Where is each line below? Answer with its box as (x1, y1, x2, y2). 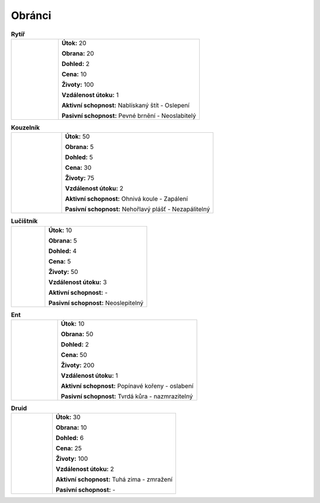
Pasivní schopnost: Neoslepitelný (48, 298, 144, 307)
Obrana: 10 (55, 424, 87, 432)
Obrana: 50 (60, 330, 94, 338)
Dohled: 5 (65, 153, 93, 161)
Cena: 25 (55, 444, 82, 453)
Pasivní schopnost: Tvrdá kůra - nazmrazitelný (60, 392, 193, 400)
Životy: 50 (48, 268, 78, 276)
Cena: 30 (65, 164, 92, 172)
